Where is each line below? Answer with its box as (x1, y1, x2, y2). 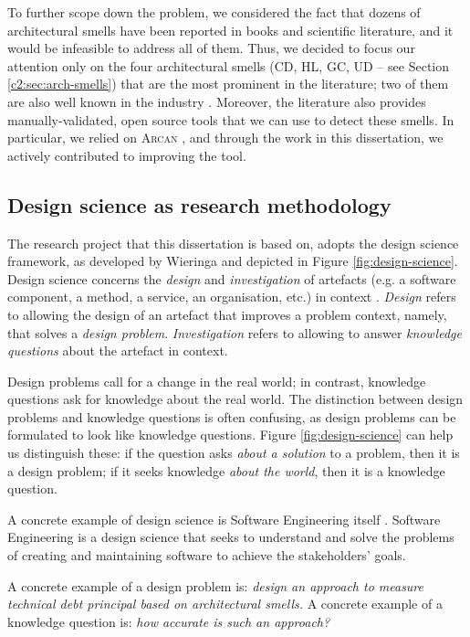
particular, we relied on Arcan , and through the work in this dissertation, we (7, 128, 444, 147)
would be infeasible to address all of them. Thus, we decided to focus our (7, 38, 415, 58)
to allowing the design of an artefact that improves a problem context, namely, (7, 304, 447, 324)
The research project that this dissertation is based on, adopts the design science (7, 233, 459, 252)
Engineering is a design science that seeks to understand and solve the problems (7, 527, 454, 547)
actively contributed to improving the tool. (7, 145, 246, 165)
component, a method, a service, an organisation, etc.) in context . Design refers (7, 287, 456, 306)
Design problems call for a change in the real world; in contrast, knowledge (7, 371, 426, 390)
